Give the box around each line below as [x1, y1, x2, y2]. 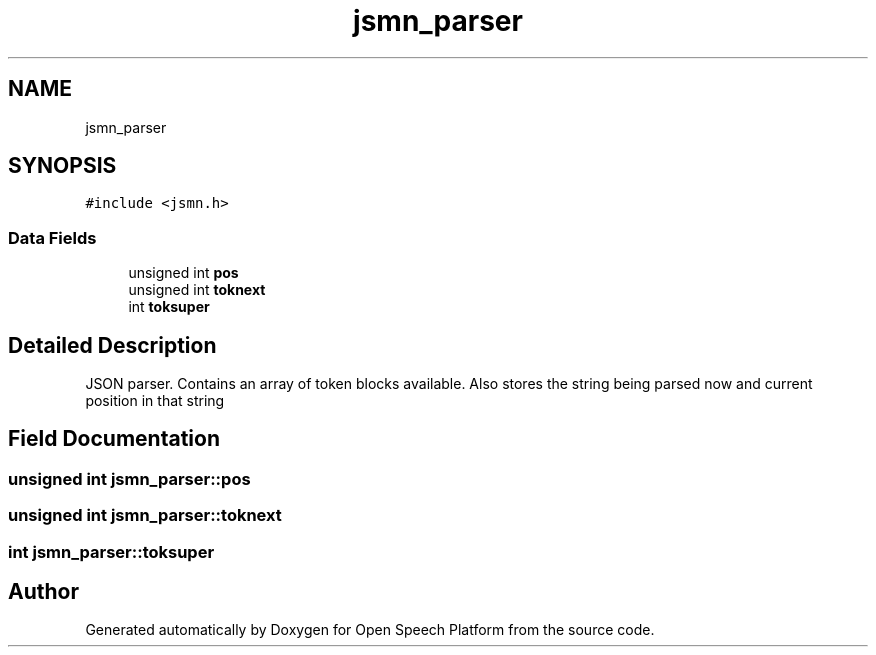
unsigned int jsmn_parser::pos [8, 468, 251, 489]
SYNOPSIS [8, 153, 117, 179]
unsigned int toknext [128, 281, 266, 299]
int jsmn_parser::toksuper [8, 541, 215, 562]
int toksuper [128, 298, 210, 316]
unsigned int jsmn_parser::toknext [8, 505, 282, 526]
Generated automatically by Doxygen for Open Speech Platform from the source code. [85, 621, 655, 639]
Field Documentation [8, 426, 220, 452]
